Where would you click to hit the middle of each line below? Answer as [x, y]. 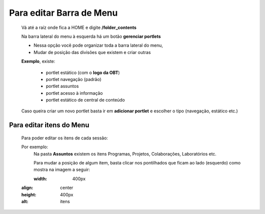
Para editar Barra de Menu [63, 13]
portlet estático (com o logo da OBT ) [83, 72]
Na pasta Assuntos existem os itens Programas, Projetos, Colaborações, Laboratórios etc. [125, 154]
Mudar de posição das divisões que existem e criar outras [92, 52]
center [67, 188]
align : [27, 188]
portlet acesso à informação [74, 93]
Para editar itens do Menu [49, 125]
